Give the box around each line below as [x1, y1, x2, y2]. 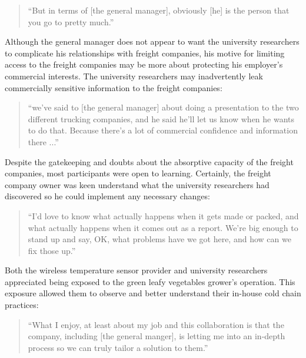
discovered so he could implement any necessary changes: [5, 190, 210, 202]
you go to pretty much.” [28, 15, 114, 28]
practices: [5, 299, 39, 311]
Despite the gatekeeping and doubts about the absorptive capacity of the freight [5, 155, 294, 168]
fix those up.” [28, 244, 76, 256]
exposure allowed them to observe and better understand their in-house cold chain [5, 287, 301, 299]
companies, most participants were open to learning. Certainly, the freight [5, 167, 271, 179]
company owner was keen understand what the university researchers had [5, 178, 270, 190]
